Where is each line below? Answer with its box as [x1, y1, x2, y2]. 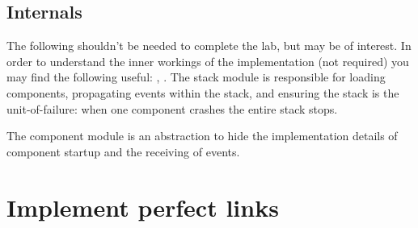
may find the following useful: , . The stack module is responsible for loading [6, 68, 386, 85]
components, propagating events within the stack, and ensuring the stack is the [6, 84, 399, 101]
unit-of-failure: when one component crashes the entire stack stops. [6, 100, 338, 117]
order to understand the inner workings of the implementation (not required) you [6, 52, 409, 69]
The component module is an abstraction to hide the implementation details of [6, 127, 398, 144]
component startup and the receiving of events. [6, 143, 240, 160]
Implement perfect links [6, 190, 279, 223]
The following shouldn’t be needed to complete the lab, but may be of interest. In [6, 37, 412, 54]
